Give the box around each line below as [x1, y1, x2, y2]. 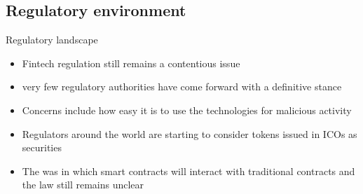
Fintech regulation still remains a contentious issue [22, 55, 240, 70]
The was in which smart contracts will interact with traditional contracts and [22, 163, 355, 178]
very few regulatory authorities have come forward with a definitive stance [22, 79, 342, 94]
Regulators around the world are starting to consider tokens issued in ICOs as [22, 126, 357, 141]
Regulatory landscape [6, 32, 98, 47]
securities [22, 140, 62, 155]
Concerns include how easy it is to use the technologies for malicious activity [22, 102, 352, 117]
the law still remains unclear [22, 177, 144, 192]
